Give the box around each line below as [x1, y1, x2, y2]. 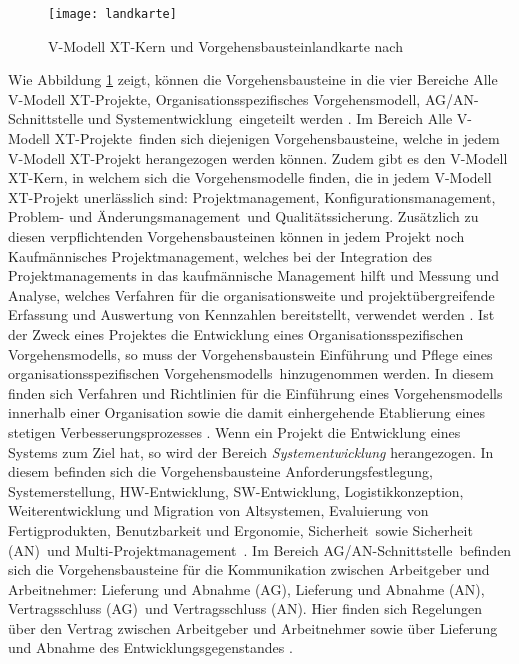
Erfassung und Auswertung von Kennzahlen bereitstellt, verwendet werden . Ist [8, 304, 495, 325]
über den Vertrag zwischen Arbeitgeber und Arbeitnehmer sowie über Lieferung [8, 617, 498, 638]
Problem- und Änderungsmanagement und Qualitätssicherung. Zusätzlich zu [8, 206, 479, 227]
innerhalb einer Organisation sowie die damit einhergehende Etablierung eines [8, 402, 486, 423]
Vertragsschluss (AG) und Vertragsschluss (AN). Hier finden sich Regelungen [8, 598, 483, 619]
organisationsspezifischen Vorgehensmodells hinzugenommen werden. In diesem [8, 363, 494, 384]
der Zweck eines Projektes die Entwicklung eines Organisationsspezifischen [8, 323, 464, 344]
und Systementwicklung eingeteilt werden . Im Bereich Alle [87, 108, 453, 129]
